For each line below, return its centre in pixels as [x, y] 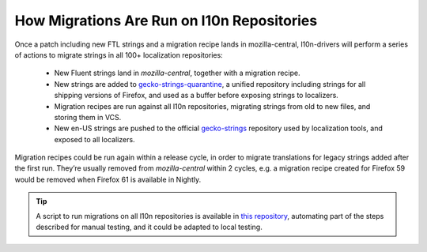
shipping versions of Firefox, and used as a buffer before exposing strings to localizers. [196, 96]
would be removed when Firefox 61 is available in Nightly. [108, 179]
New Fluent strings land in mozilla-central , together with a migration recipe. [177, 73]
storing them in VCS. [88, 117]
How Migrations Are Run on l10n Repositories [166, 21]
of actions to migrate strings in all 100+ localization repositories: [119, 55]
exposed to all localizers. [94, 139]
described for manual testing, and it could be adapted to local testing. [149, 227]
